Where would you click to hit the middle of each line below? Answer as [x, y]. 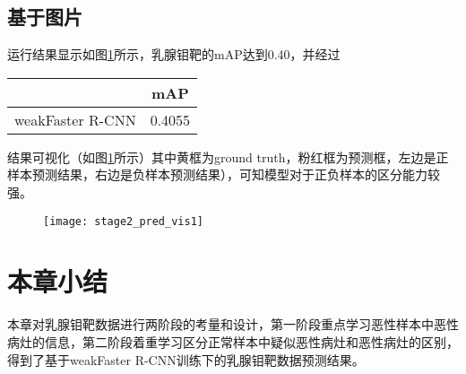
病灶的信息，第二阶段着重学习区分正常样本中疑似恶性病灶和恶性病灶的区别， [233, 341]
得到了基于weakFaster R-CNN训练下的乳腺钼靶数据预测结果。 [186, 359]
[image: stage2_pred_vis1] [123, 221]
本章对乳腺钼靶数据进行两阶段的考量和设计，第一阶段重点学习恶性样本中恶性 [233, 324]
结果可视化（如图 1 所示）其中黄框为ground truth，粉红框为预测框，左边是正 [228, 157]
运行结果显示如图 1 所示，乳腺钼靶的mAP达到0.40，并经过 [174, 54]
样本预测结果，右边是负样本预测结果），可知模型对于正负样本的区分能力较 [224, 174]
